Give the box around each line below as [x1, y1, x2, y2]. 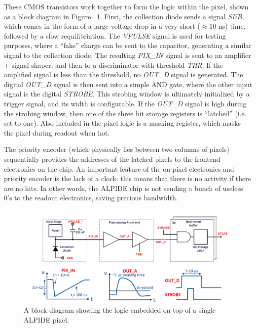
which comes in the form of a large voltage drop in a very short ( [4, 21, 200, 31]
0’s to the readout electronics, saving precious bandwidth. [4, 192, 178, 203]
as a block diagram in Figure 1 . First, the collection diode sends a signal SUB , [4, 11, 244, 21]
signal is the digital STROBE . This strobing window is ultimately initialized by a [4, 89, 250, 99]
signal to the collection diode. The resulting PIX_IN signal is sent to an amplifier [4, 49, 251, 60]
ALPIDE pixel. [24, 314, 69, 325]
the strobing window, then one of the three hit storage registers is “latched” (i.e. [4, 108, 247, 118]
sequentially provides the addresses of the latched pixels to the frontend [4, 153, 220, 164]
